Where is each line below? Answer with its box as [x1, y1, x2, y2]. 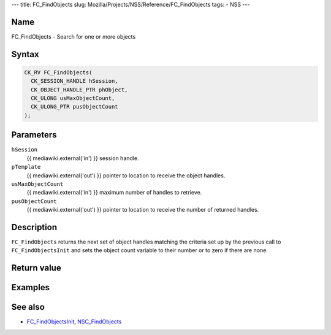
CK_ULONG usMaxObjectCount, [31, 95, 115, 102]
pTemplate [11, 163, 41, 171]
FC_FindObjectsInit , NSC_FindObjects [26, 318, 122, 325]
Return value [11, 263, 61, 273]
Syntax [11, 49, 39, 60]
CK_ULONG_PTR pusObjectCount [31, 103, 119, 110]
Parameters [11, 129, 57, 141]
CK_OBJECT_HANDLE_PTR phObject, [31, 86, 128, 93]
